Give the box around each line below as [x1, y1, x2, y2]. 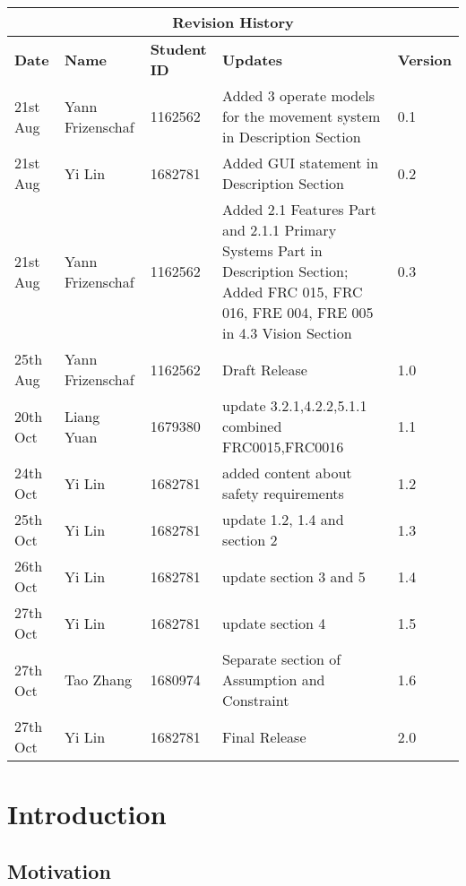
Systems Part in [222, 240, 323, 261]
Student [150, 39, 207, 59]
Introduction [7, 796, 167, 832]
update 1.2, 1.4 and [222, 509, 344, 529]
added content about [222, 462, 352, 483]
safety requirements [222, 483, 344, 503]
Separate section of [222, 649, 341, 669]
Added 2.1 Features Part [222, 199, 376, 219]
